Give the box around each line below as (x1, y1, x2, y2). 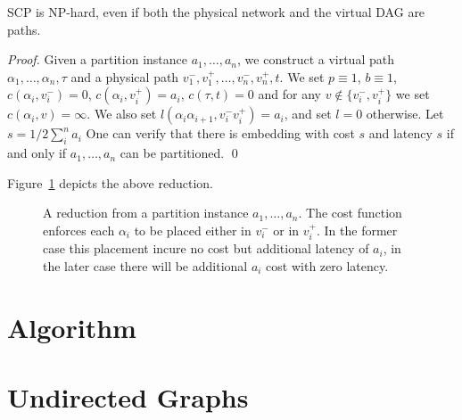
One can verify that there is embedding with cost (86, 124, 355, 143)
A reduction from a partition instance (43, 203, 249, 222)
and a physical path (70, 67, 179, 86)
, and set (284, 104, 332, 123)
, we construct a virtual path (237, 50, 394, 69)
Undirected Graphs (7, 379, 249, 416)
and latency (368, 124, 433, 143)
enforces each (43, 220, 115, 239)
